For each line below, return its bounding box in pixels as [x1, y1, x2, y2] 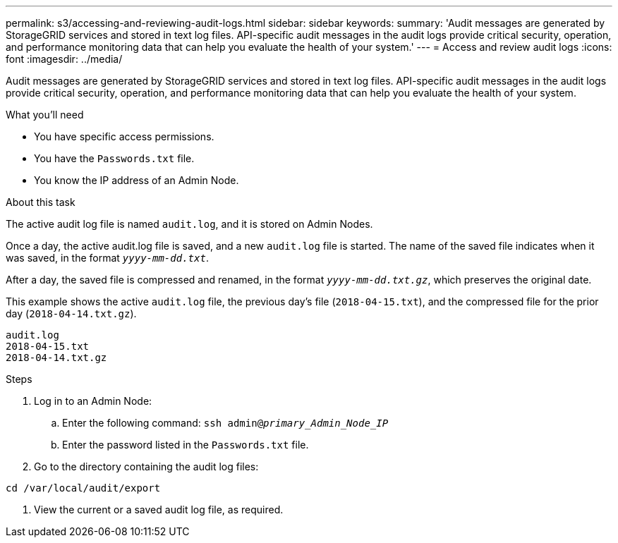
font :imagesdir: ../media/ [6, 53, 123, 65]
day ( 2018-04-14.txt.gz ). [6, 307, 137, 319]
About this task [6, 196, 75, 208]
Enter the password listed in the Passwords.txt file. [62, 439, 309, 451]
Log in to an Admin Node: [34, 395, 152, 407]
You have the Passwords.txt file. [34, 152, 195, 164]
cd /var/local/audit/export [6, 482, 161, 494]
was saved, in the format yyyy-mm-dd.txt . [6, 252, 209, 264]
